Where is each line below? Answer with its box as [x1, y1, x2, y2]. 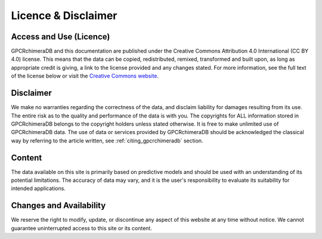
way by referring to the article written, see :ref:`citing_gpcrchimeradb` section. [11, 137, 203, 144]
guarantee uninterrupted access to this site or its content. [11, 224, 152, 232]
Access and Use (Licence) [11, 32, 110, 42]
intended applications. [11, 185, 66, 192]
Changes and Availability [11, 200, 106, 211]
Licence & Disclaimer [11, 9, 117, 22]
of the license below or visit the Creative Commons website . [11, 72, 159, 80]
